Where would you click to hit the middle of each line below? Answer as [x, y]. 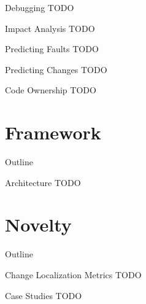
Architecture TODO [43, 182]
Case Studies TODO [44, 295]
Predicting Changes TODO [56, 69]
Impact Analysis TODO [50, 28]
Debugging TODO [40, 7]
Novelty [38, 224]
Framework [53, 132]
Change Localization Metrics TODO [73, 275]
